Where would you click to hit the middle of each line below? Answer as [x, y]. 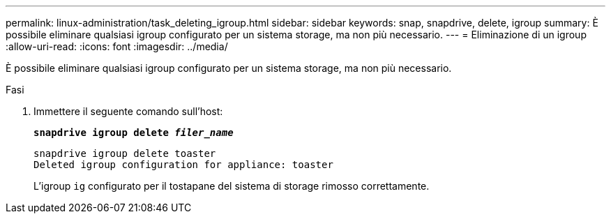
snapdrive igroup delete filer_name [134, 133]
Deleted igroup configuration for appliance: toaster [183, 165]
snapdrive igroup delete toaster [125, 153]
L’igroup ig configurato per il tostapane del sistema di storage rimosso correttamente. [232, 186]
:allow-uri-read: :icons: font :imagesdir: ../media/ [117, 46]
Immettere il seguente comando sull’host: [128, 111]
